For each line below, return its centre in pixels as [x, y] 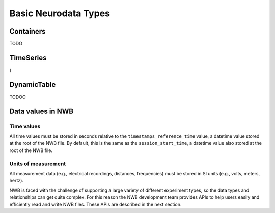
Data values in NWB [42, 111]
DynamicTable [33, 85]
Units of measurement [38, 164]
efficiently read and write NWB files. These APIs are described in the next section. [95, 204]
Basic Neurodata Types [60, 13]
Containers [28, 31]
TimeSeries [28, 58]
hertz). [17, 181]
